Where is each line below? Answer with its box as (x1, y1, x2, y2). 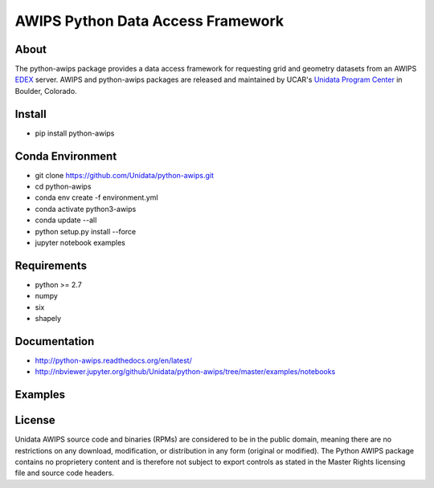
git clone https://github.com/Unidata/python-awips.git (35, 170, 215, 180)
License (14, 413, 55, 427)
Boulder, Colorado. (14, 86, 77, 96)
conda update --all (35, 215, 97, 225)
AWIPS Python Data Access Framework (14, 12, 285, 30)
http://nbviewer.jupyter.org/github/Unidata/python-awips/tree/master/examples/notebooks (35, 367, 336, 376)
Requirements (14, 258, 88, 272)
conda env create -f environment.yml (35, 193, 158, 202)
